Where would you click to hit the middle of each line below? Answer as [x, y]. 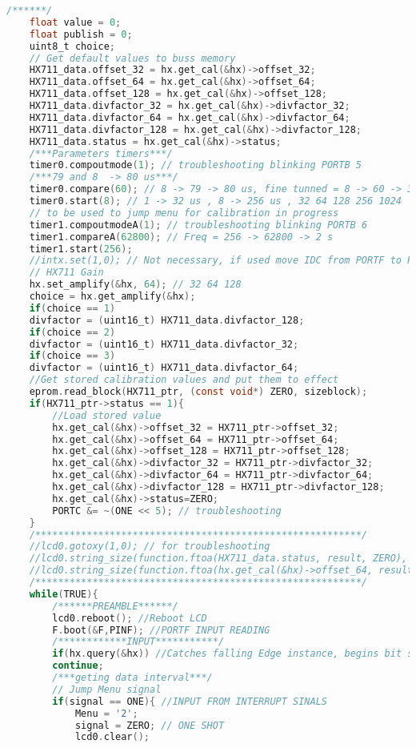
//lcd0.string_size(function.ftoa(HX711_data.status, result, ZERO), [218, 559]
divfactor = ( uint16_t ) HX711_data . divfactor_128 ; [167, 320]
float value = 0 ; [75, 22]
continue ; [78, 666]
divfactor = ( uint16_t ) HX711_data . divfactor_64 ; [164, 368]
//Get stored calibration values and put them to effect [184, 380]
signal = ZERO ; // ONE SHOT [150, 725]
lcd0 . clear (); [112, 737]
